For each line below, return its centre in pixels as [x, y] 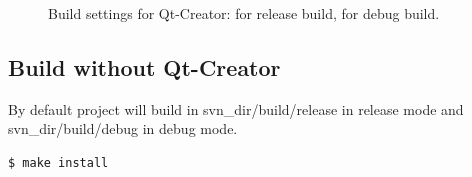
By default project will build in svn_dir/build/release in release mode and [236, 108]
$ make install [58, 162]
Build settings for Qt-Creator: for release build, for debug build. [244, 13]
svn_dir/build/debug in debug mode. [123, 128]
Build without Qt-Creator [144, 66]
